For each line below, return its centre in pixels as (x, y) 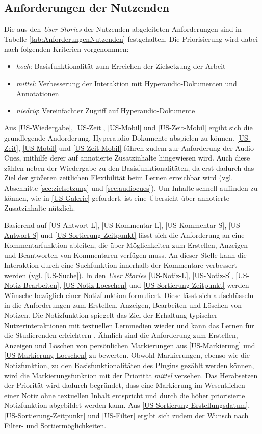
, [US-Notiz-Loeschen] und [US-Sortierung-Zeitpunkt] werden (154, 285)
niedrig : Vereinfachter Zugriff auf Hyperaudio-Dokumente (106, 110)
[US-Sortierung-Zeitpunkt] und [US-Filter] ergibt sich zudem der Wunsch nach (126, 415)
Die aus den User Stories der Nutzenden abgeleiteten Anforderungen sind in (123, 29)
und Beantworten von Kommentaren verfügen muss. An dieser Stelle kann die (125, 255)
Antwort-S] (21, 235)
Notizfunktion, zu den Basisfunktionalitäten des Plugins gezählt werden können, (129, 365)
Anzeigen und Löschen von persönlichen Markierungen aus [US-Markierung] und (130, 345)
